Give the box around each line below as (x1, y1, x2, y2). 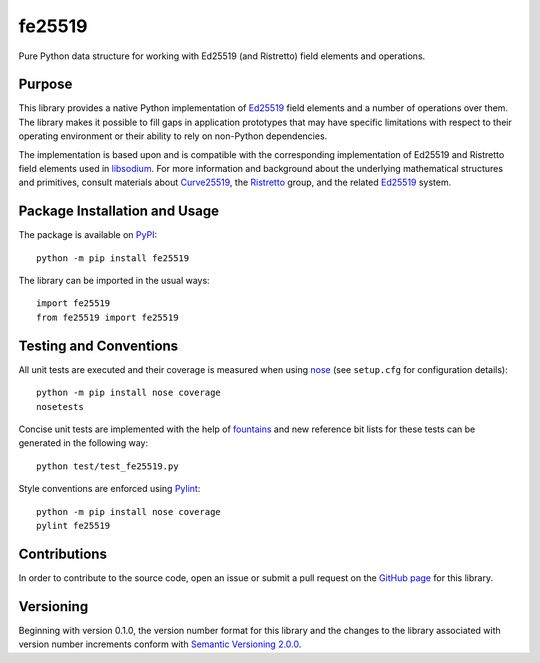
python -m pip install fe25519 (36, 252, 190, 264)
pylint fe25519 (36, 520, 111, 531)
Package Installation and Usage (18, 203, 220, 220)
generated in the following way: (18, 437, 149, 449)
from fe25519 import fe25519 (36, 311, 179, 323)
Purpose (18, 76, 73, 93)
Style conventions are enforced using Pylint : (18, 483, 201, 495)
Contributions (18, 545, 107, 562)
